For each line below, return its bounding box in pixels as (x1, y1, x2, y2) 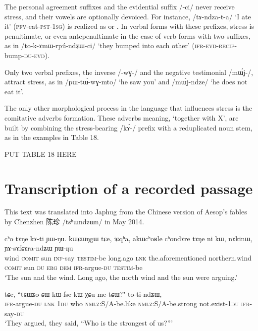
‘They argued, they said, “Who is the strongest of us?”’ (4, 318, 173, 328)
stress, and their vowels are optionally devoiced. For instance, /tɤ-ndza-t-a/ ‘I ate (4, 11, 251, 21)
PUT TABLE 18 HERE (4, 148, 77, 159)
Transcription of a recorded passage (4, 178, 253, 198)
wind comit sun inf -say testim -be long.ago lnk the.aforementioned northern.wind (4, 252, 252, 263)
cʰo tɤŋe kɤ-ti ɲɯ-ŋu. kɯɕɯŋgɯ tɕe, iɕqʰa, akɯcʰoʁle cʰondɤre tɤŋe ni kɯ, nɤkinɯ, (4, 233, 253, 243)
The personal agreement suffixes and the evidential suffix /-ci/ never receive (4, 1, 235, 11)
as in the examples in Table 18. (4, 132, 99, 142)
